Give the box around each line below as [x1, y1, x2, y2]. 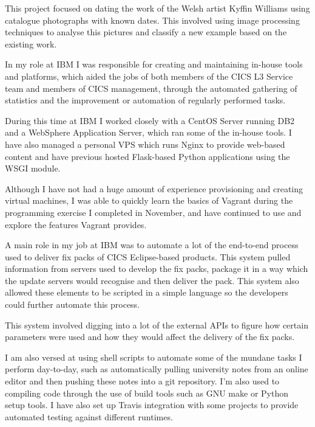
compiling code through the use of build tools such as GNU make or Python [5, 386, 288, 399]
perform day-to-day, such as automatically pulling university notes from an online [5, 363, 308, 375]
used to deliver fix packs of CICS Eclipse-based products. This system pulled [5, 250, 291, 263]
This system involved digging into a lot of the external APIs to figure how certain [5, 318, 308, 331]
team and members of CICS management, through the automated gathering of [5, 82, 297, 94]
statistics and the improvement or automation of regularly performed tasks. [5, 94, 286, 106]
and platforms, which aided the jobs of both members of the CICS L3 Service [5, 69, 293, 82]
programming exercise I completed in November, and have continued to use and [5, 206, 302, 218]
